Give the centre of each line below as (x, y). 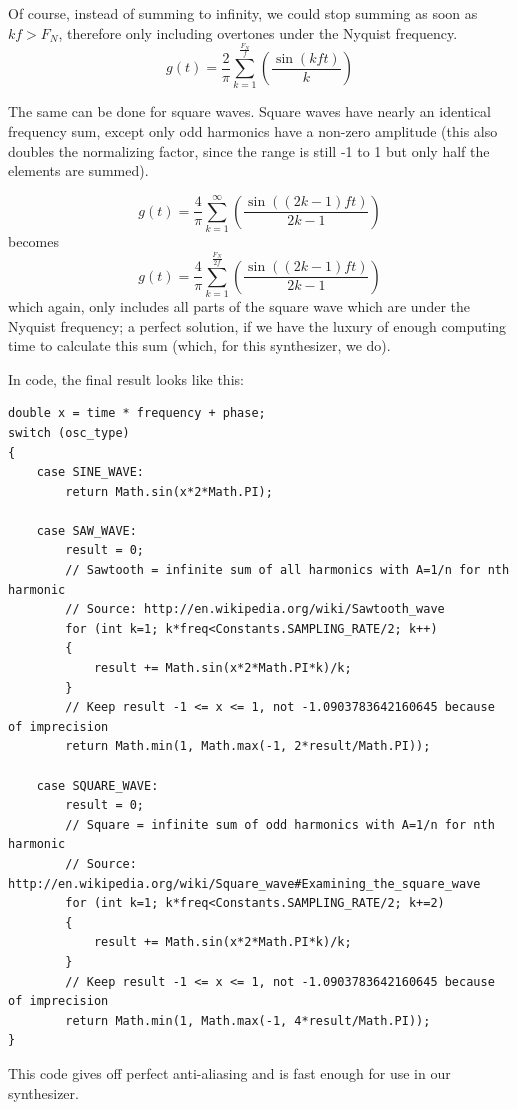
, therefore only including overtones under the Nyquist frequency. (258, 32)
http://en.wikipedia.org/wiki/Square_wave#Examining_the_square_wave (244, 883)
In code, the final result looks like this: (126, 378)
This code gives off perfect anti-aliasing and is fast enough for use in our (229, 1072)
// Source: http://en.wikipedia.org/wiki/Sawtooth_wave (255, 609)
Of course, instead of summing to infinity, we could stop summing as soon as (243, 13)
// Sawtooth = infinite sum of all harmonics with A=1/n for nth (287, 570)
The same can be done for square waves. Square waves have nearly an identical (250, 111)
